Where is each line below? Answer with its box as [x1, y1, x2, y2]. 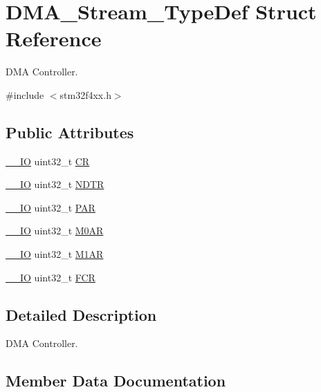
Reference [6, 24, 102, 53]
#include [6, 87, 44, 102]
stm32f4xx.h [59, 87, 111, 102]
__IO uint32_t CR [6, 153, 90, 168]
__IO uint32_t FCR [6, 270, 95, 284]
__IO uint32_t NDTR [6, 177, 104, 192]
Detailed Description [6, 304, 157, 325]
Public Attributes [6, 121, 134, 142]
